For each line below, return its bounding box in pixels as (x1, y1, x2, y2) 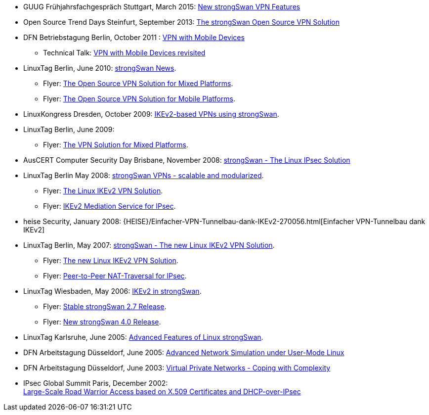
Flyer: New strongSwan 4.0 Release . (43, 318, 161, 326)
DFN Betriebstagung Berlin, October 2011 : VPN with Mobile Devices (23, 33, 245, 42)
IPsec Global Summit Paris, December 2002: (23, 379, 168, 387)
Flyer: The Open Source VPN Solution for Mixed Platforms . (43, 79, 233, 88)
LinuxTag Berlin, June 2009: (23, 125, 115, 134)
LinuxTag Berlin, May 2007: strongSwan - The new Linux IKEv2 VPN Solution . (23, 241, 275, 249)
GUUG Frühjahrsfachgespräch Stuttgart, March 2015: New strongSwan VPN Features (23, 2, 300, 11)
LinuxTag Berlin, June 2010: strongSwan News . (23, 64, 176, 72)
